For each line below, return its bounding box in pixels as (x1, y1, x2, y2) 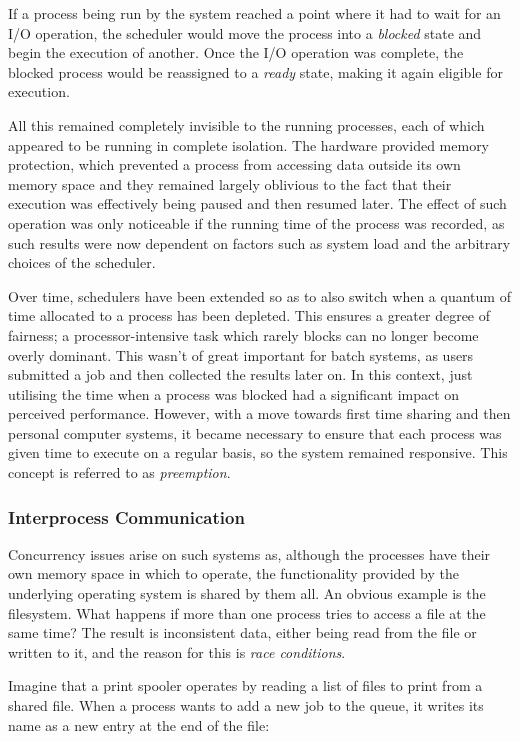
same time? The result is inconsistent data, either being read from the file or (8, 622, 477, 643)
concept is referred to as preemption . (8, 462, 231, 483)
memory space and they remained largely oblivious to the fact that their (8, 173, 452, 194)
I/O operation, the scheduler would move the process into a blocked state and (8, 22, 482, 43)
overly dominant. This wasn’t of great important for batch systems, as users (8, 344, 474, 365)
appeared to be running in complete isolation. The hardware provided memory (8, 134, 490, 155)
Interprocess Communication (8, 504, 245, 529)
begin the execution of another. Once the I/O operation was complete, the (8, 42, 464, 63)
